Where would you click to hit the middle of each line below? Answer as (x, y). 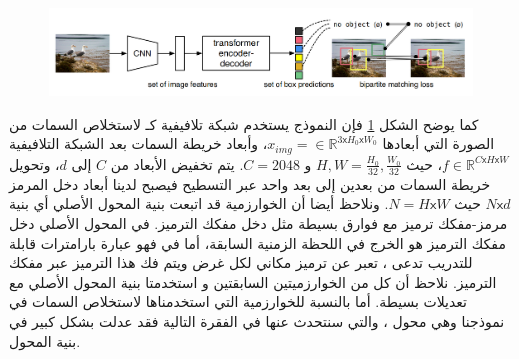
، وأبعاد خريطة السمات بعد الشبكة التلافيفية (138, 143)
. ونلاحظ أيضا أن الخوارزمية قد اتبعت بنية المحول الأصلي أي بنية (199, 203)
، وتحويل (34, 163)
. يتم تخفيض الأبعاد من (177, 163)
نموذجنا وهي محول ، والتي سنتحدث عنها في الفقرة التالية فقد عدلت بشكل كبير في (257, 320)
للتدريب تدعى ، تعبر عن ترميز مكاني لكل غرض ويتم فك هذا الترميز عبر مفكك (241, 262)
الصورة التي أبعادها (438, 143)
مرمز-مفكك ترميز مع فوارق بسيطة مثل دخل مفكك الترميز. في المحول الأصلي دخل (258, 222)
